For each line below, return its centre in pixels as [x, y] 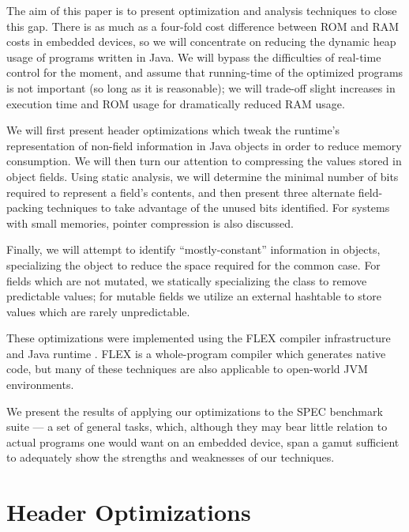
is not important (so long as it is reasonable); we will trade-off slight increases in [201, 87]
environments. [40, 385]
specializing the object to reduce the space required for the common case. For [193, 264]
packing [25, 208]
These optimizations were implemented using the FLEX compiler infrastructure [199, 338]
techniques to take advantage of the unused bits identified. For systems [218, 208]
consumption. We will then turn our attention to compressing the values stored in [204, 161]
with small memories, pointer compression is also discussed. [150, 223]
